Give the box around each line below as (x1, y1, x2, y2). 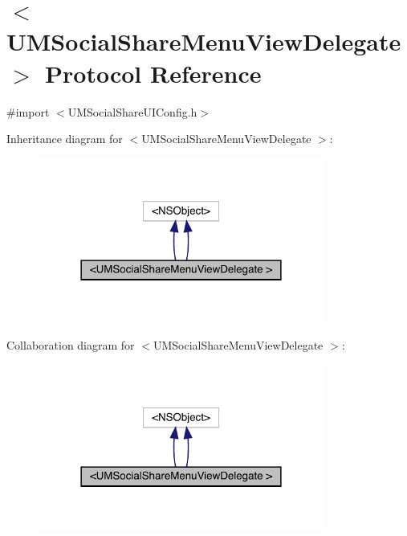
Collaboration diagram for (6, 337, 135, 354)
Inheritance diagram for (6, 130, 123, 147)
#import (6, 103, 50, 120)
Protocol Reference (45, 56, 262, 89)
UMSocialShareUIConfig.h (67, 103, 197, 120)
